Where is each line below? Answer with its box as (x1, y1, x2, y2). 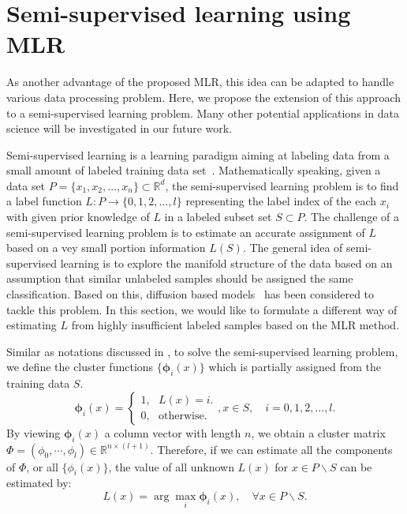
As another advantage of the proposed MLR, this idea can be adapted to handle (6, 73, 394, 90)
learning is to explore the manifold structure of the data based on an (60, 254, 393, 271)
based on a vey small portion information (6, 239, 206, 256)
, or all (26, 458, 58, 475)
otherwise (159, 411, 204, 422)
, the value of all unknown (108, 458, 234, 475)
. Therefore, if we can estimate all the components (150, 441, 393, 457)
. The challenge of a (304, 208, 399, 225)
